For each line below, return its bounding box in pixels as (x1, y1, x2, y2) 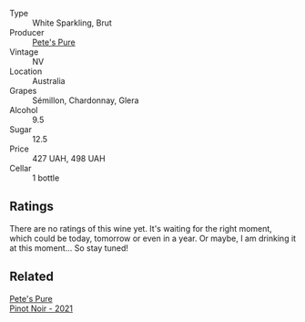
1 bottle (32, 172, 60, 183)
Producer (9, 27, 45, 37)
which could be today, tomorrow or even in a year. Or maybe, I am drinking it (9, 233, 297, 244)
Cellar (9, 163, 32, 173)
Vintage (9, 47, 39, 57)
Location (9, 66, 43, 77)
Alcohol (9, 105, 38, 115)
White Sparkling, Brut (32, 17, 112, 28)
